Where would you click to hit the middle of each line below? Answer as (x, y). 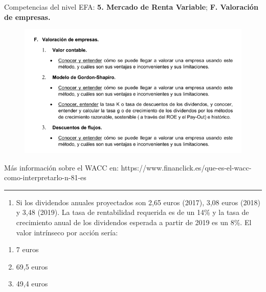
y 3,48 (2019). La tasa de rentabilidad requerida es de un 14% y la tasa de (132, 212)
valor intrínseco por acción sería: (67, 232)
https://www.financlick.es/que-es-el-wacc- (186, 167)
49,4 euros (32, 284)
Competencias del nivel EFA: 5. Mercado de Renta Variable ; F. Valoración (131, 7)
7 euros (27, 249)
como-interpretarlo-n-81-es (45, 177)
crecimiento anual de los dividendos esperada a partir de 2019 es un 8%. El (134, 222)
